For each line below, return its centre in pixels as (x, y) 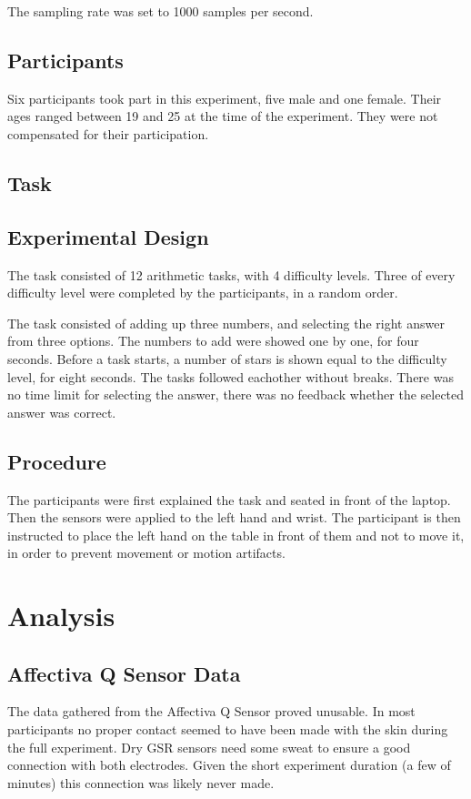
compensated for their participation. (108, 133)
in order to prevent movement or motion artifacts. (146, 553)
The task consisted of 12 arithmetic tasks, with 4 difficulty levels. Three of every (231, 274)
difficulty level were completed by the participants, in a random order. (203, 293)
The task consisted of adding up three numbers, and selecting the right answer (226, 323)
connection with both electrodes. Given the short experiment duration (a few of (229, 765)
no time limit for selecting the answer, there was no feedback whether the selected (236, 394)
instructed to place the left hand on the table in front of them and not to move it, (236, 535)
